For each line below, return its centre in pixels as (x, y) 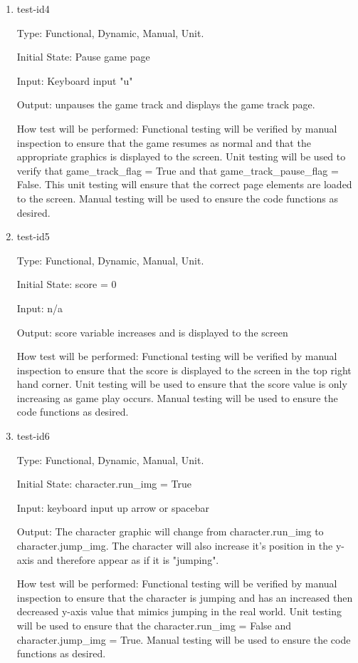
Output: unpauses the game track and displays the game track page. (166, 104)
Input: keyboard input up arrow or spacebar (113, 507)
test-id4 (33, 9)
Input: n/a (40, 308)
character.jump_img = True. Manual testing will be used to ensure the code (184, 639)
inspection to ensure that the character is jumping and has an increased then (185, 597)
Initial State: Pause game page (83, 57)
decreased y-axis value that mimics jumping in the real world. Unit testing (179, 611)
